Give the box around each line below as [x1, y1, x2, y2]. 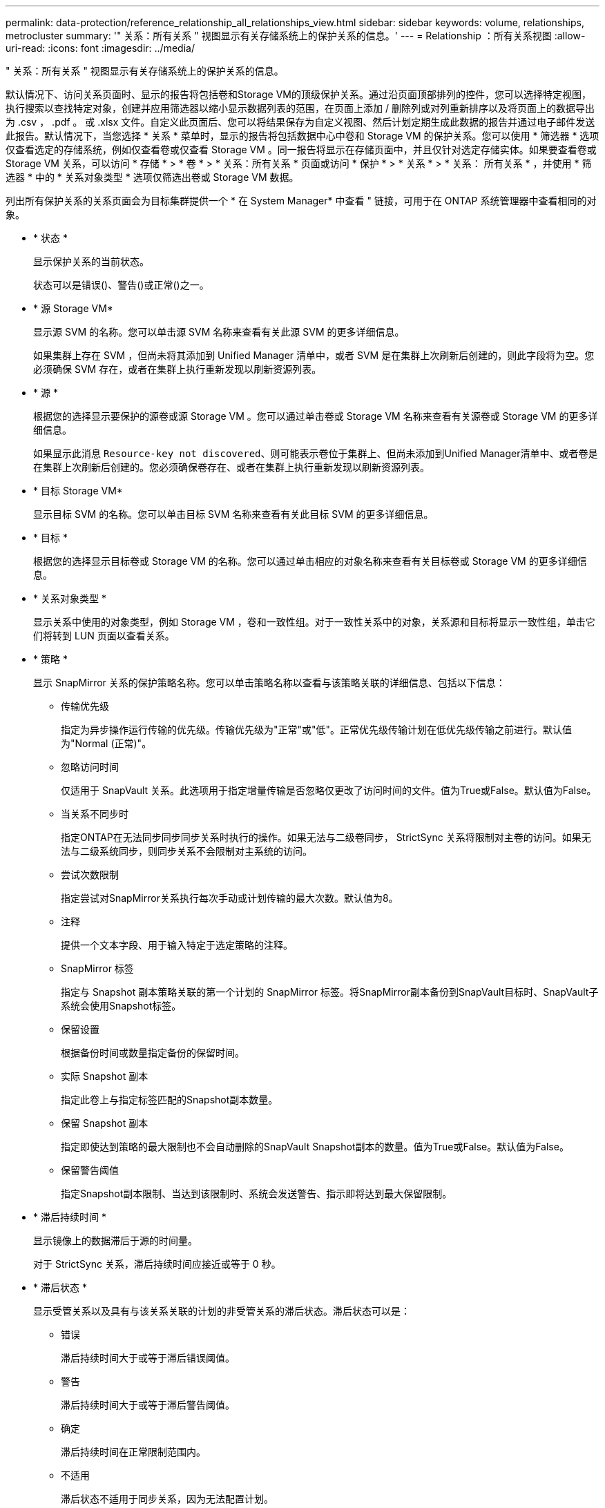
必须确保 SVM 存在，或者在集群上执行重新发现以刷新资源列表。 [33, 363, 322, 375]
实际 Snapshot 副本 [61, 1070, 148, 1082]
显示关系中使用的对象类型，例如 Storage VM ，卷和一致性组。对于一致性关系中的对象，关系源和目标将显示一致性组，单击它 [33, 616, 595, 628]
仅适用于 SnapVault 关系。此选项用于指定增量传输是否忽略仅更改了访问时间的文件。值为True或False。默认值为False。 [61, 784, 597, 796]
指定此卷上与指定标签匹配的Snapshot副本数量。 [61, 1094, 278, 1105]
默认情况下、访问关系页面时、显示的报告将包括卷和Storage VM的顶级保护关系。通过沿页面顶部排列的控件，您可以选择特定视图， [6, 88, 591, 100]
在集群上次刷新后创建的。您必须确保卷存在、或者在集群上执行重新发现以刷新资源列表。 [33, 461, 430, 473]
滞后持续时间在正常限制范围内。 [61, 1446, 206, 1458]
